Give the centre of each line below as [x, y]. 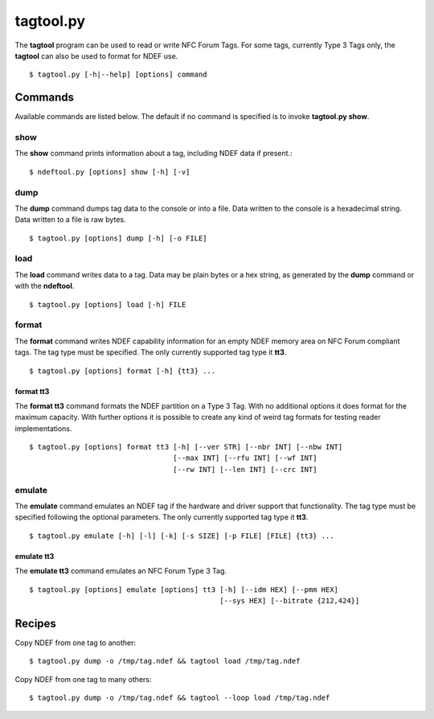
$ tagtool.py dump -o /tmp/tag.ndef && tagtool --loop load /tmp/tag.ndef [180, 698]
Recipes [35, 623]
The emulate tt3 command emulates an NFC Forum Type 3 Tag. [121, 571]
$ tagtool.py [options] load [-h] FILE [108, 304]
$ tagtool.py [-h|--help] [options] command [119, 75]
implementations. [43, 428]
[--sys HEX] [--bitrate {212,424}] [290, 600]
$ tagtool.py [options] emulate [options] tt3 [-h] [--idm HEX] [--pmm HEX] [184, 590]
